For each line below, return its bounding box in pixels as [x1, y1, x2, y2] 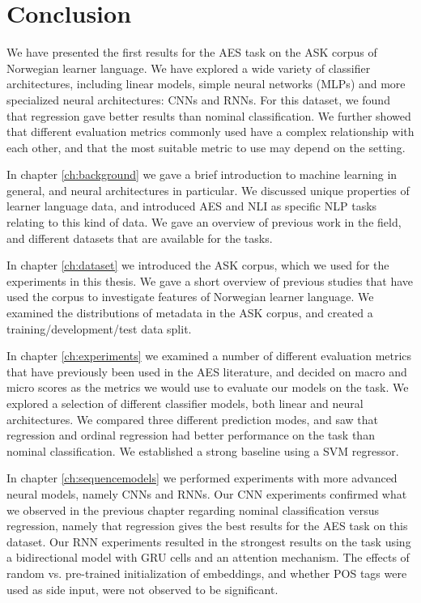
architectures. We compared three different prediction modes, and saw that [6, 410, 378, 427]
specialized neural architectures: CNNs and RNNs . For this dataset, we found [6, 91, 390, 108]
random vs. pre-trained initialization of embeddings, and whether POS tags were [6, 564, 407, 581]
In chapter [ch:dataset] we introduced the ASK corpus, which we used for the [6, 257, 389, 274]
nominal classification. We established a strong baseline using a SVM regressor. [6, 442, 399, 459]
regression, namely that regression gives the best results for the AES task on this [6, 517, 408, 534]
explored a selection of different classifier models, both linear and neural [6, 395, 364, 411]
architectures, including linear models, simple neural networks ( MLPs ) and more [6, 75, 406, 92]
